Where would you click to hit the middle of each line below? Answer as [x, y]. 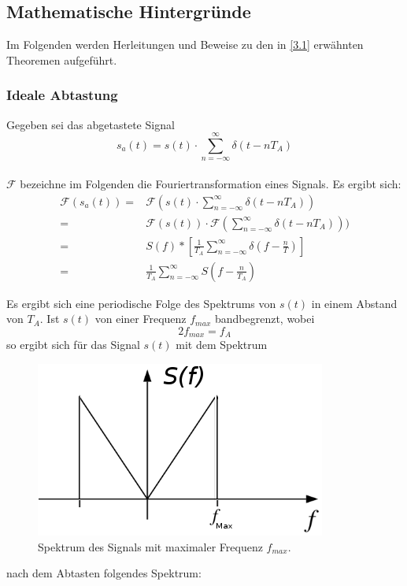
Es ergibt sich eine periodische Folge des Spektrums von [141, 303]
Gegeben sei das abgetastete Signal [91, 124]
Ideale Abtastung [62, 95]
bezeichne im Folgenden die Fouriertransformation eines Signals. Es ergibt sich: [211, 183]
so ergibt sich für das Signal [73, 345]
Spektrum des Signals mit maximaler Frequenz [150, 546]
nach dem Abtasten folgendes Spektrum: [104, 573]
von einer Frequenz [141, 319]
